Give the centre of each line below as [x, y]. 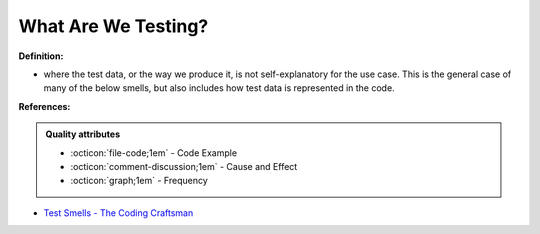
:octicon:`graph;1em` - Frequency [139, 181]
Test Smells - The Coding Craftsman [118, 212]
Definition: [41, 56]
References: [44, 106]
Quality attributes [82, 134]
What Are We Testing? [113, 26]
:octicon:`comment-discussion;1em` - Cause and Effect [184, 166]
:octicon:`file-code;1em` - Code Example [154, 152]
